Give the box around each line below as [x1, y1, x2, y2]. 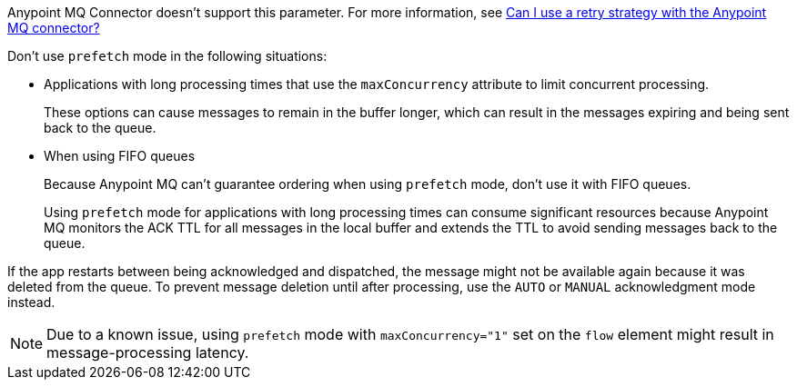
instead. [7, 294, 55, 310]
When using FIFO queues [44, 148, 196, 164]
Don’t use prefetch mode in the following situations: [7, 48, 328, 64]
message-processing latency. [46, 343, 249, 362]
